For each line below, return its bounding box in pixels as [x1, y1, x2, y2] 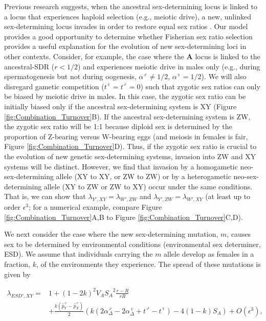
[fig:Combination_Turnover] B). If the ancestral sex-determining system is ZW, [4, 111, 251, 121]
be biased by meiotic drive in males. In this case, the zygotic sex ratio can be [4, 91, 246, 102]
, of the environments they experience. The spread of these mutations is [36, 259, 261, 269]
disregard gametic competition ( [4, 81, 104, 91]
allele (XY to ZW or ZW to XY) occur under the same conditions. [43, 181, 253, 191]
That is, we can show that [4, 191, 86, 202]
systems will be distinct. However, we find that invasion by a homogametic [4, 161, 238, 171]
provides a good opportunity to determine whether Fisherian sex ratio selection [4, 31, 253, 41]
